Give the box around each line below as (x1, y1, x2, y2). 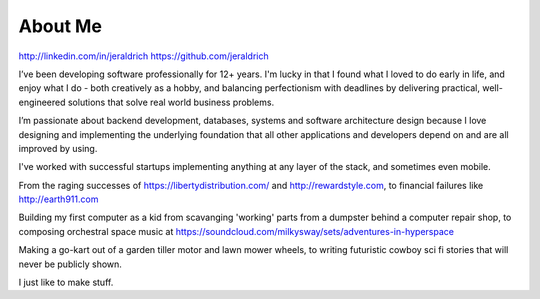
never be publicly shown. (18, 258, 122, 270)
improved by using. (18, 142, 98, 154)
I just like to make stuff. (18, 276, 114, 289)
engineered (18, 96, 66, 108)
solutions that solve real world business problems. (67, 96, 275, 108)
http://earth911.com (18, 193, 99, 205)
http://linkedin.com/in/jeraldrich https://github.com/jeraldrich (18, 50, 269, 62)
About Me (18, 15, 102, 37)
